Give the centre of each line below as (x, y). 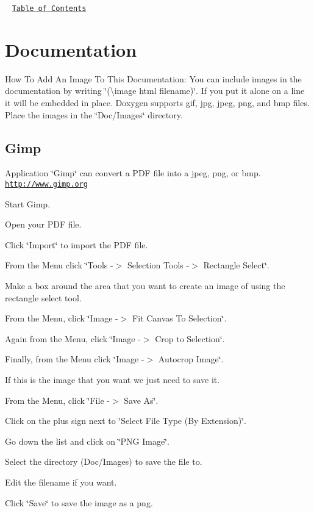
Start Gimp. (28, 203)
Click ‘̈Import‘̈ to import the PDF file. (77, 244)
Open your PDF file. (43, 224)
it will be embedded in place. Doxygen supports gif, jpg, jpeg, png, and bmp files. (157, 102)
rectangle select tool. (43, 297)
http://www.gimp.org (47, 184)
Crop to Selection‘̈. (190, 338)
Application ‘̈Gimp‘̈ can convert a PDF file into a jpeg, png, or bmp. (133, 173)
